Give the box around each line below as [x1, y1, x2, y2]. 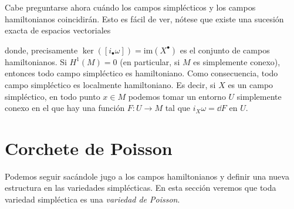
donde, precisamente [5, 43, 78, 56]
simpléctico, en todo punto [5, 90, 100, 102]
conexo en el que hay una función [5, 102, 125, 114]
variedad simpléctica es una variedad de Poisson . [5, 193, 180, 205]
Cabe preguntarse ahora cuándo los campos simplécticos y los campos [5, 1, 256, 13]
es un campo [228, 78, 273, 90]
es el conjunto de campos [180, 43, 270, 56]
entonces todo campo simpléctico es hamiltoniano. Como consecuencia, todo [5, 67, 278, 79]
